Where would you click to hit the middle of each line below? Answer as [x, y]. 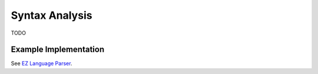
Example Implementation [58, 50]
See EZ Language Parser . [42, 63]
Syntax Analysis [52, 15]
